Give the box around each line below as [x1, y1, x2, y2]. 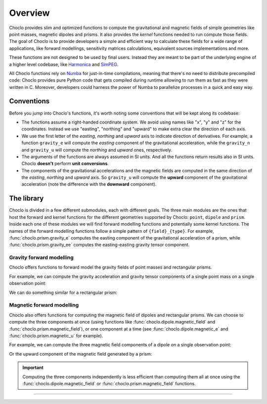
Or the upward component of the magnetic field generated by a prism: [9, 351, 152, 357]
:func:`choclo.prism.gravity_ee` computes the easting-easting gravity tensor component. [9, 242, 190, 248]
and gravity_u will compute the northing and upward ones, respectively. [21, 147, 173, 153]
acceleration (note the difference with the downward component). [21, 181, 157, 187]
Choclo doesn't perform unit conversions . [21, 161, 109, 166]
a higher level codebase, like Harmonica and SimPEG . [9, 61, 119, 67]
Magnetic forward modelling [9, 302, 79, 309]
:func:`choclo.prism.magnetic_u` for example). [9, 332, 103, 338]
